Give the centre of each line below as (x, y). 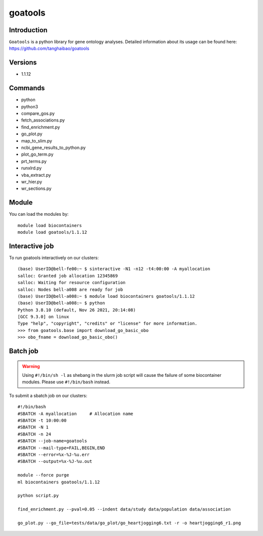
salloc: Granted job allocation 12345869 (68, 276)
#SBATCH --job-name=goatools (52, 441)
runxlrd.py (31, 168)
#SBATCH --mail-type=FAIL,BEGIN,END (61, 448)
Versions (23, 63)
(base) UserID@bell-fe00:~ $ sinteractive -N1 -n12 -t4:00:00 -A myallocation (114, 269)
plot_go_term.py (37, 154)
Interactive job (31, 246)
